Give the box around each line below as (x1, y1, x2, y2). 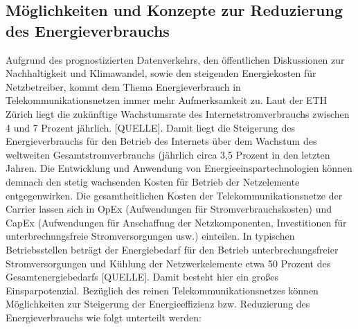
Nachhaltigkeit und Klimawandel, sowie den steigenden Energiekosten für (6, 66, 316, 80)
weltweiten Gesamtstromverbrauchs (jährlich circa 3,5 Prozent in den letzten (6, 147, 330, 161)
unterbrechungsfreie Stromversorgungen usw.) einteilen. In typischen (6, 229, 295, 243)
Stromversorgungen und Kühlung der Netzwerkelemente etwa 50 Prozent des (6, 256, 331, 270)
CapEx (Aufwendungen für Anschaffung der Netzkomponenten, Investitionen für (6, 215, 347, 229)
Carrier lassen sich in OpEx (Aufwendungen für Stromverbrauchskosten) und (6, 202, 332, 216)
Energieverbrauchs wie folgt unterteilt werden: (6, 310, 202, 324)
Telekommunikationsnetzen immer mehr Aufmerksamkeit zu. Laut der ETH (6, 93, 328, 107)
